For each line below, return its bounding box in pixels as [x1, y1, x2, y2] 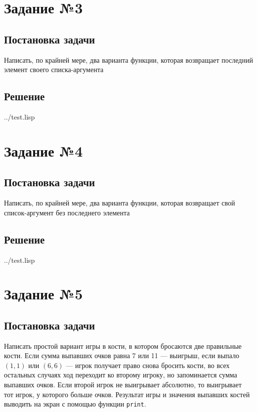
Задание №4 [4, 140, 83, 161]
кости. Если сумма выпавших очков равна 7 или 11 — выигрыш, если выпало [4, 350, 239, 361]
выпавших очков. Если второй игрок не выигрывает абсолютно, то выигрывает [4, 379, 242, 390]
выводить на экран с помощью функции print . [4, 399, 146, 409]
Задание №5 [4, 284, 83, 304]
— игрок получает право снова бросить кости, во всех [66, 360, 230, 370]
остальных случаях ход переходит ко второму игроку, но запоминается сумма [4, 370, 237, 380]
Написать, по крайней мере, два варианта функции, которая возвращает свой [4, 198, 235, 208]
